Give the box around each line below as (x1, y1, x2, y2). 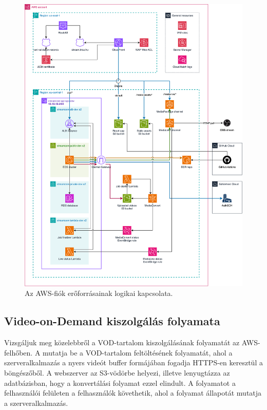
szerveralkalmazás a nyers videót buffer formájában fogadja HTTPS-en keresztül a (4, 357, 263, 368)
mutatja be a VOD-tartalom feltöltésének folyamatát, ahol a (43, 347, 233, 358)
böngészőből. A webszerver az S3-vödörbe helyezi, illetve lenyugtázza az (4, 367, 230, 378)
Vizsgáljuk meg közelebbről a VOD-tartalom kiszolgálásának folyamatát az (4, 337, 240, 348)
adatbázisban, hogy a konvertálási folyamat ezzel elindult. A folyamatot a (4, 377, 236, 388)
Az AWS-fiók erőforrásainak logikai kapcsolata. (25, 288, 173, 299)
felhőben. (4, 347, 33, 358)
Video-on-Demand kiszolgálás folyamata (4, 313, 220, 329)
